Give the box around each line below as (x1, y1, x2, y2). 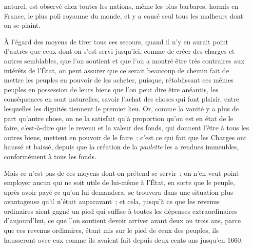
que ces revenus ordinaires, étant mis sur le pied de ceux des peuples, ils (4, 225, 219, 235)
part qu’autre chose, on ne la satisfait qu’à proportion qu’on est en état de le (4, 113, 234, 123)
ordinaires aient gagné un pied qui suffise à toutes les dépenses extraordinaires (4, 206, 237, 216)
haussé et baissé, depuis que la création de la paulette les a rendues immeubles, (4, 142, 239, 152)
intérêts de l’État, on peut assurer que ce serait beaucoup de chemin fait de (4, 65, 229, 75)
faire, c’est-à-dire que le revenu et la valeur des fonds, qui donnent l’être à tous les (4, 123, 249, 133)
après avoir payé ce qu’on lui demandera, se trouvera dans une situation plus (4, 186, 233, 197)
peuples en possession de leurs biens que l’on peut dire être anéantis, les (4, 84, 218, 94)
